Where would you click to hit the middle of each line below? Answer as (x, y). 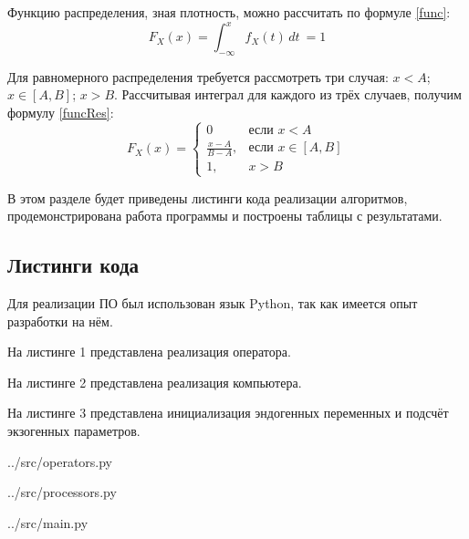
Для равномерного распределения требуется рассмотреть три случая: (198, 76)
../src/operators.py (60, 461)
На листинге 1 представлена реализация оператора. (149, 352)
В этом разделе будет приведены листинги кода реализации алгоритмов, (208, 197)
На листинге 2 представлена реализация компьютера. (155, 382)
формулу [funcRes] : (61, 113)
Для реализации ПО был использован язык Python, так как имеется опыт (213, 303)
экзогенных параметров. (74, 430)
